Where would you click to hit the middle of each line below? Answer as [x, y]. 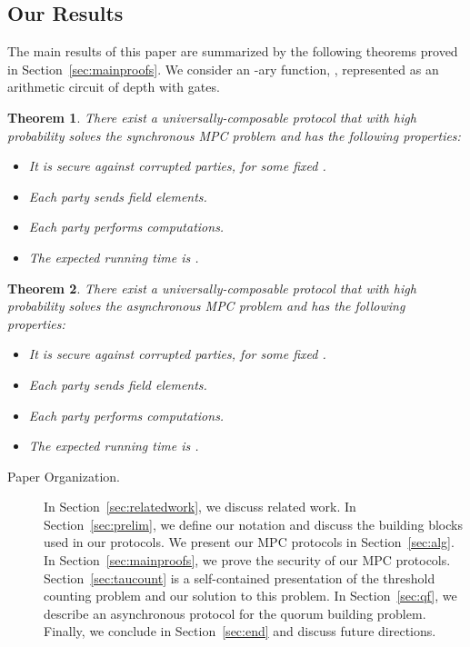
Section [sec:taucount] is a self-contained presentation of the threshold [240, 577]
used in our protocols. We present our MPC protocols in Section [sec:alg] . [249, 542]
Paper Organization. [64, 476]
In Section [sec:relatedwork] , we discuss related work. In [200, 507]
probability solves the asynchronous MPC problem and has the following [206, 306]
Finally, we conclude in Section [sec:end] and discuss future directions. [240, 631]
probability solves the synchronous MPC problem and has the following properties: [234, 135]
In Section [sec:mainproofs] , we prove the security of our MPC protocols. [247, 560]
